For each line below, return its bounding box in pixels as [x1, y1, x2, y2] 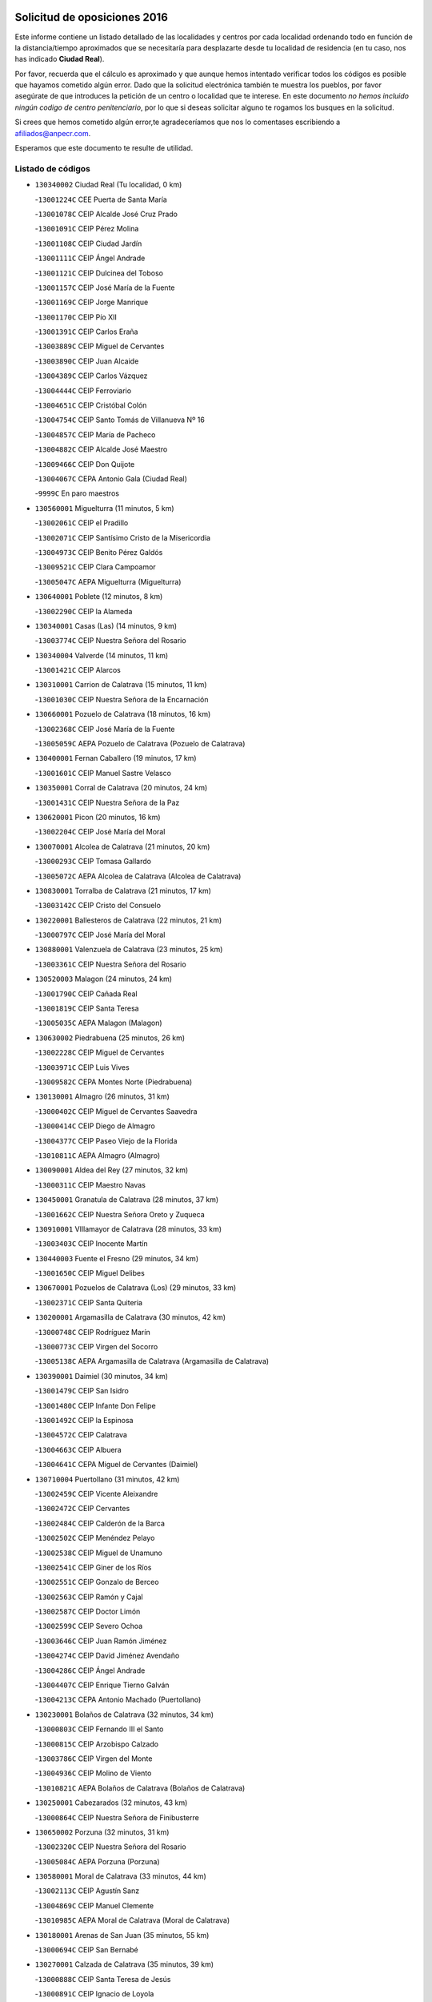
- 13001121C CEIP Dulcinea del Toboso [34, 268, 164, 278]
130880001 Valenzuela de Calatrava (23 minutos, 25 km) [34, 945, 223, 955]
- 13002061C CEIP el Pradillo [34, 518, 129, 528]
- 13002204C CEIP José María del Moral [34, 827, 166, 837]
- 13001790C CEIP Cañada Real [34, 989, 138, 999]
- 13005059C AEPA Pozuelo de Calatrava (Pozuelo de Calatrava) [34, 739, 246, 749]
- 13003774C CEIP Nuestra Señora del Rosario [34, 636, 187, 645]
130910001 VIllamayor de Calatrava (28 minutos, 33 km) [34, 1224, 222, 1233]
